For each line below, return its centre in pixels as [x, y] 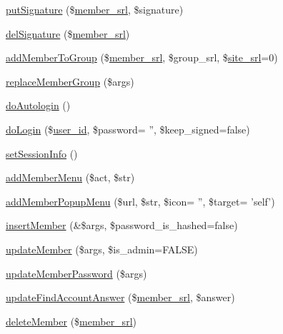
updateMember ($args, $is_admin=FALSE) [102, 249]
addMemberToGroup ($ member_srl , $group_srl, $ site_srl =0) [142, 57]
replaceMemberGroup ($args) [70, 81]
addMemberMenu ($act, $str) [70, 177]
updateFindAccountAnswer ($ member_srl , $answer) [120, 297]
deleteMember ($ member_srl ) [71, 321]
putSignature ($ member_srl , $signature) [95, 9]
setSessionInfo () [42, 153]
